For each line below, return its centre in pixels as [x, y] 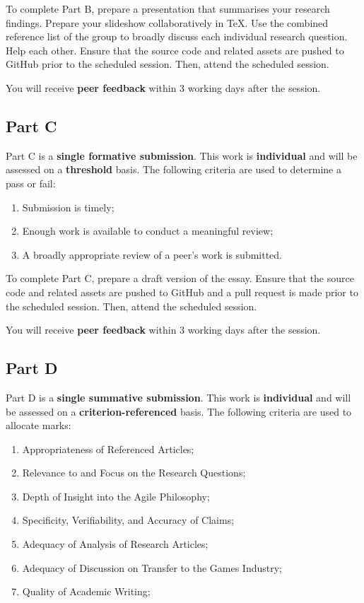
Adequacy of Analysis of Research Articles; [115, 544]
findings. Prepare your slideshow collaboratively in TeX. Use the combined [167, 22]
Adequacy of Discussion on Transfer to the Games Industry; [152, 567]
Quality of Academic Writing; [86, 591]
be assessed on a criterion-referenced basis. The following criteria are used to [179, 411]
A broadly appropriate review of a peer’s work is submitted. [152, 254]
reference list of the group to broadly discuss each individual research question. [177, 36]
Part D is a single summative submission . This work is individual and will [178, 397]
